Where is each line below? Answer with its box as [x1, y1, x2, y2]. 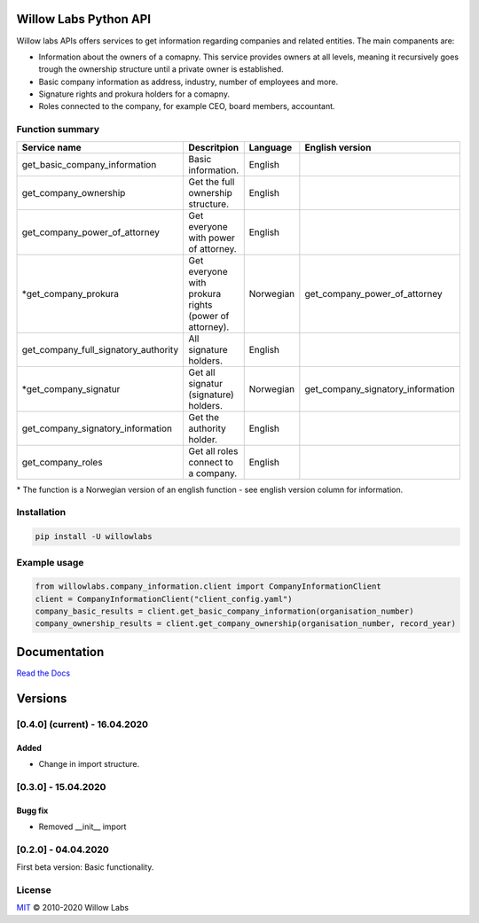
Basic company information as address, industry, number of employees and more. [38, 76, 339, 87]
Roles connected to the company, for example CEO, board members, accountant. [38, 101, 336, 112]
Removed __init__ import [38, 821, 127, 832]
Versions [16, 691, 67, 706]
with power [188, 231, 235, 244]
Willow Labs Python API [16, 12, 151, 27]
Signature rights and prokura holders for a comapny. [38, 89, 231, 99]
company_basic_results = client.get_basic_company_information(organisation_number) [35, 606, 414, 616]
